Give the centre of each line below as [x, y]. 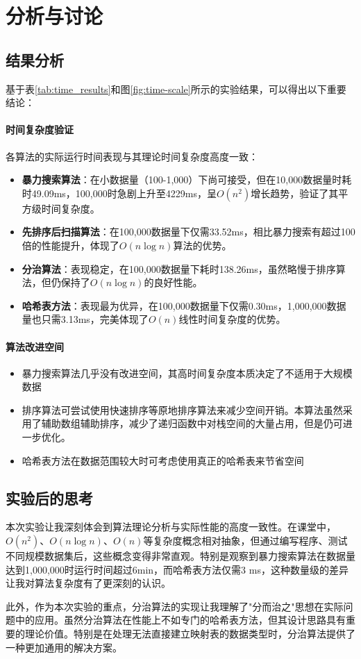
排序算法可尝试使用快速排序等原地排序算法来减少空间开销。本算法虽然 [182, 409]
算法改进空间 [35, 346]
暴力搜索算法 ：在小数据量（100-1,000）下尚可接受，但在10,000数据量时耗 [187, 180]
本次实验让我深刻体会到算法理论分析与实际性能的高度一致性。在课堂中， [171, 527]
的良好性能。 [173, 282]
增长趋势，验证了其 [295, 193]
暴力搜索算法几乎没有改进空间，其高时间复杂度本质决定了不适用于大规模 [187, 373]
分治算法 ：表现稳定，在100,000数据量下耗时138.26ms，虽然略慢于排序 [179, 268]
